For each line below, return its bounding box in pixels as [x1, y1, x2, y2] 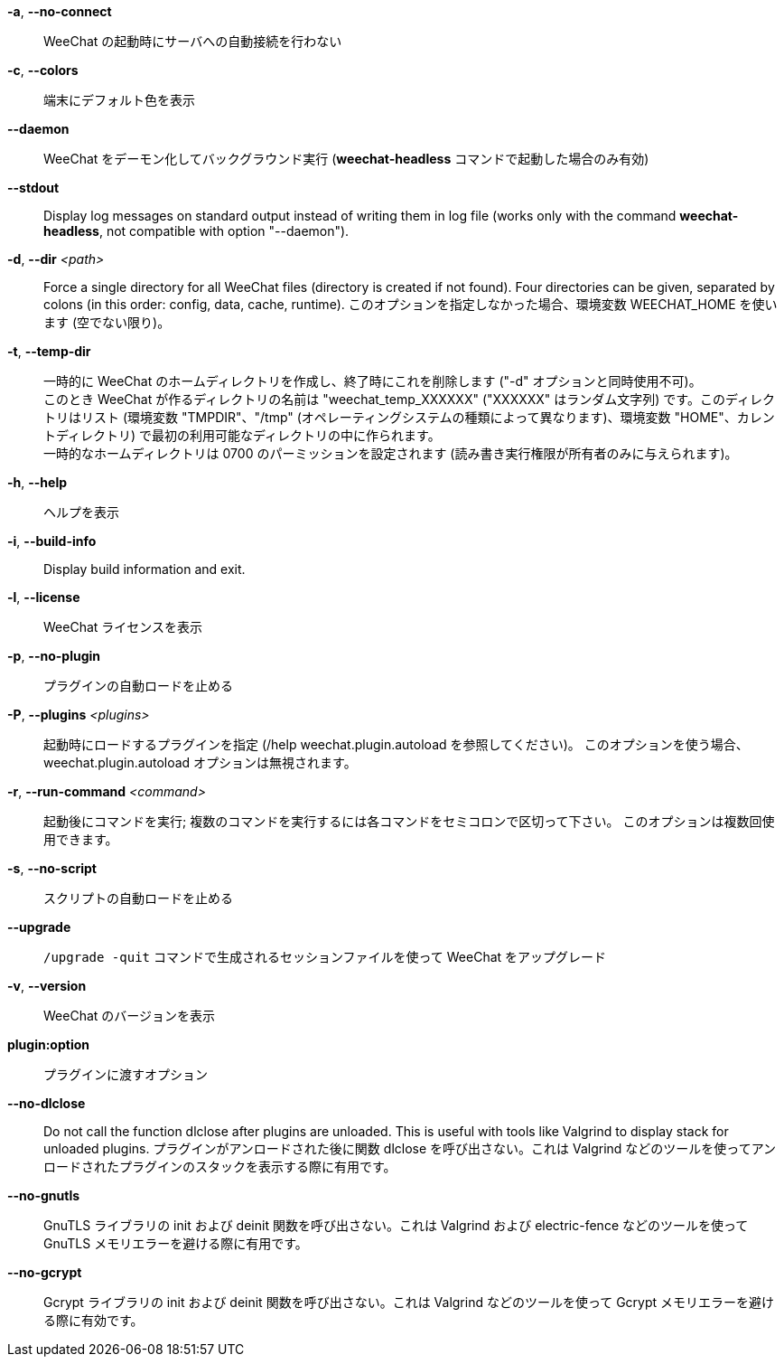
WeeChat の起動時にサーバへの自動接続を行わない [43, 33, 342, 49]
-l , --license [7, 589, 80, 605]
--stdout [7, 180, 60, 195]
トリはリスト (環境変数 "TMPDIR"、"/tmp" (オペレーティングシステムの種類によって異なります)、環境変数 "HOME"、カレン [43, 409, 775, 425]
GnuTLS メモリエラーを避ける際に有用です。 [43, 1236, 308, 1251]
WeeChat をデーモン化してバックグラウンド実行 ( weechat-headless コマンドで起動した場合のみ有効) [43, 151, 649, 166]
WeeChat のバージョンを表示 [43, 1008, 216, 1023]
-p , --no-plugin [7, 648, 100, 663]
